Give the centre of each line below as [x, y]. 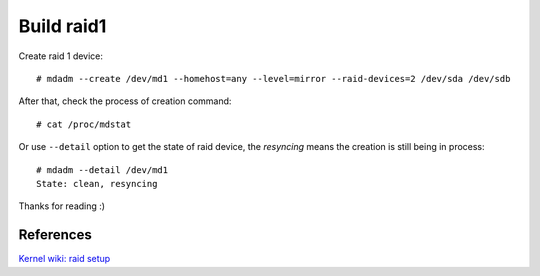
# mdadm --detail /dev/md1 [102, 169]
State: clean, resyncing [97, 183]
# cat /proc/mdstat [84, 124]
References [55, 235]
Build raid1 [62, 26]
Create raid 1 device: [61, 56]
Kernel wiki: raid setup [64, 259]
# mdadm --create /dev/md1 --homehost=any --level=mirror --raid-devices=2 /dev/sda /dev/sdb [273, 78]
